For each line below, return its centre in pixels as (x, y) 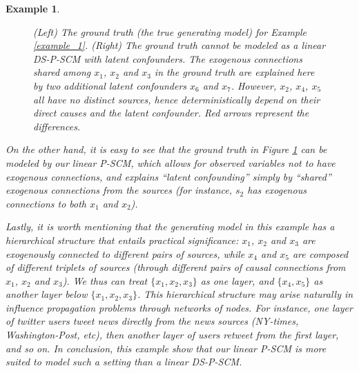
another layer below (47, 294)
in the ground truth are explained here (234, 72)
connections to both (46, 203)
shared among (62, 72)
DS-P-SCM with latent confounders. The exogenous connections (168, 58)
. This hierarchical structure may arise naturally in (245, 294)
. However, (254, 85)
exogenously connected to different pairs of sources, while (125, 253)
